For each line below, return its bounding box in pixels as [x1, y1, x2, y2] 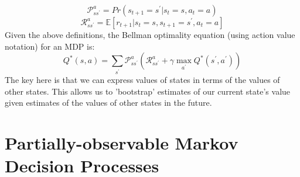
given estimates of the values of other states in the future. [5, 96, 212, 109]
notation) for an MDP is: [5, 40, 95, 52]
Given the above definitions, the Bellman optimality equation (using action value [5, 29, 295, 40]
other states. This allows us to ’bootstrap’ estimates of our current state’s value [5, 85, 291, 97]
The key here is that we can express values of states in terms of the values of [5, 74, 280, 86]
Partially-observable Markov [5, 131, 238, 155]
